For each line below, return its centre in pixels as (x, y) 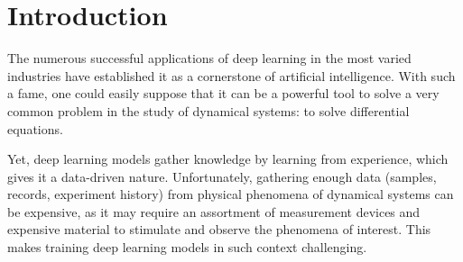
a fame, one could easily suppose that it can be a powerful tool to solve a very (223, 93)
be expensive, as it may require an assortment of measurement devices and (214, 211)
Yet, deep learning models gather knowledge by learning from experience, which (228, 159)
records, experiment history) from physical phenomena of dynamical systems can (231, 194)
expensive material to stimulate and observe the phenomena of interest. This (219, 229)
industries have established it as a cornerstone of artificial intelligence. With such (231, 75)
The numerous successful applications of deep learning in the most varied (209, 58)
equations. (35, 128)
